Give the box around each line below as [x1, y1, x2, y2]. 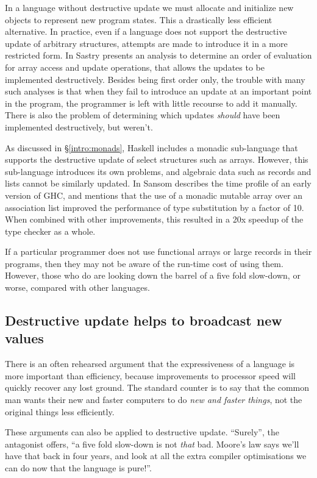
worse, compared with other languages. [5, 281, 150, 294]
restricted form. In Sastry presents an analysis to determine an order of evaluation [5, 49, 312, 62]
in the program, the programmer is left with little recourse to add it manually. [5, 96, 297, 109]
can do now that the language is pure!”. [5, 462, 152, 474]
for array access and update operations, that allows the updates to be [5, 60, 265, 73]
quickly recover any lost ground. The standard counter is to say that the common [5, 381, 310, 394]
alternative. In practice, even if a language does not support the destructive [5, 25, 287, 38]
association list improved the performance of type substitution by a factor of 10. [5, 201, 304, 213]
